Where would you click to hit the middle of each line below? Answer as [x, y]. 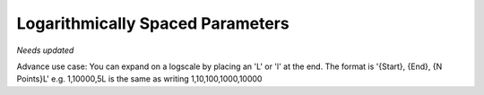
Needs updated [45, 50]
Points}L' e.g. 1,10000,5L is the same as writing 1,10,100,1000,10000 [139, 79]
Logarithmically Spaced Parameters [153, 23]
